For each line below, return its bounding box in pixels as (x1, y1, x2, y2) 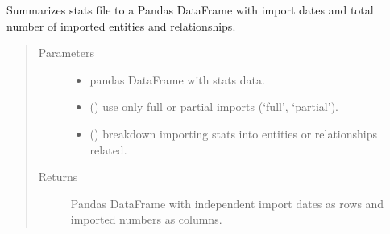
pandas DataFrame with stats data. (89, 71, 265, 88)
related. (89, 141, 127, 158)
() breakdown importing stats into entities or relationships (89, 125, 377, 142)
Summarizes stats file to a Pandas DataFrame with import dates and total (6, 2, 374, 18)
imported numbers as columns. (70, 211, 222, 228)
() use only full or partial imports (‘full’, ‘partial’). (89, 98, 338, 115)
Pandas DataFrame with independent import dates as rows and (70, 195, 384, 211)
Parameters (38, 44, 94, 61)
